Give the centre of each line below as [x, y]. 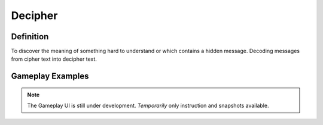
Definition [30, 37]
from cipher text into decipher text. [54, 59]
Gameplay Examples [50, 76]
